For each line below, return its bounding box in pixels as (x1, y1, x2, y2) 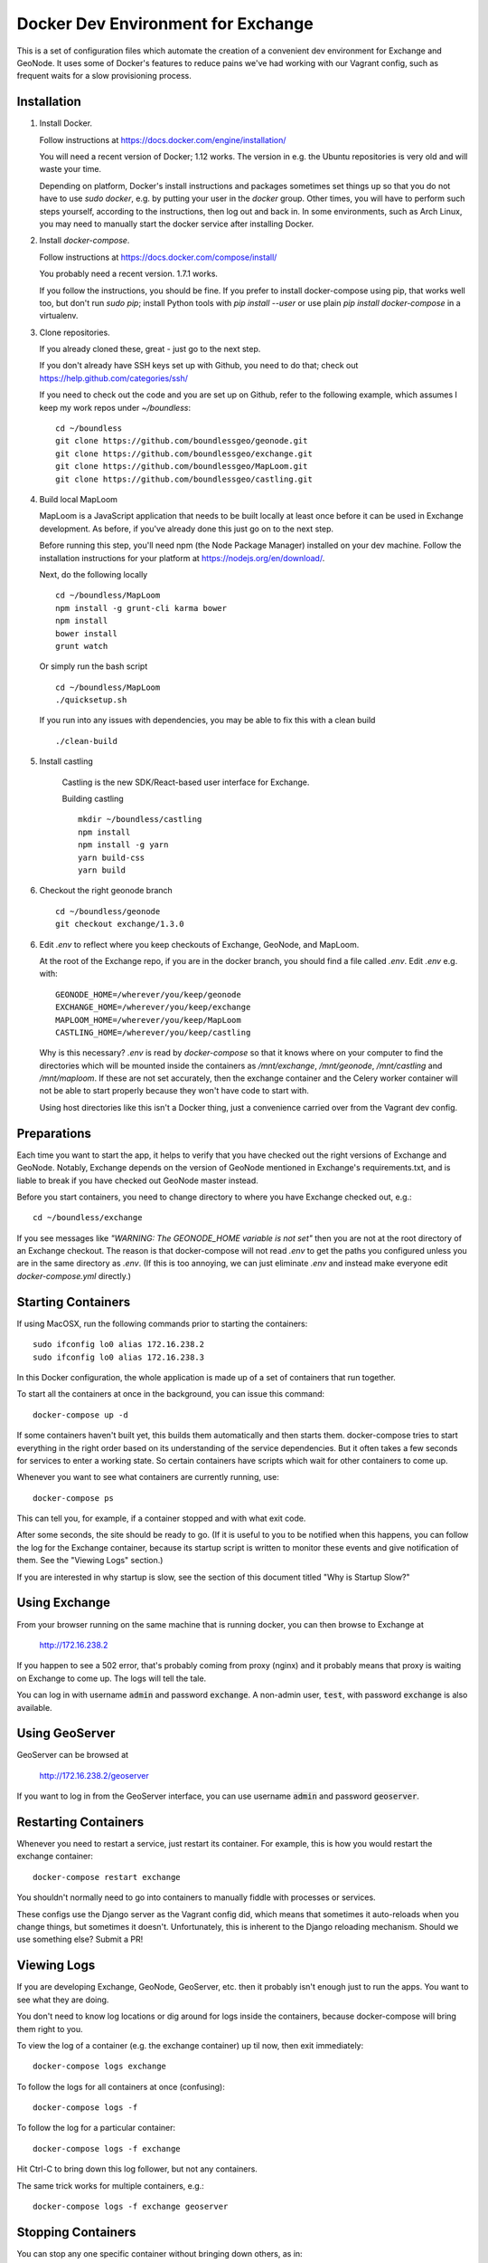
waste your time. (39, 164, 102, 175)
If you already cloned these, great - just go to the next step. (39, 344, 261, 355)
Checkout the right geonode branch (39, 885, 174, 896)
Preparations (16, 1125, 92, 1141)
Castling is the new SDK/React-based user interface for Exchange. (61, 777, 310, 788)
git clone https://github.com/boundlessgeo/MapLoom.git (55, 462, 308, 472)
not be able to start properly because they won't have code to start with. (39, 1085, 309, 1096)
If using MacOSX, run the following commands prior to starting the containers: (16, 1318, 308, 1329)
